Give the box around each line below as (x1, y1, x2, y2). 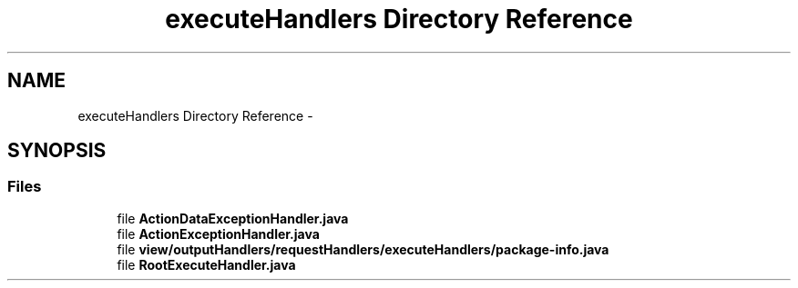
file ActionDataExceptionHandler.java (117, 210, 349, 226)
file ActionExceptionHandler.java (117, 225, 320, 242)
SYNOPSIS (7, 139, 107, 163)
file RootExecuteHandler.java (117, 256, 296, 273)
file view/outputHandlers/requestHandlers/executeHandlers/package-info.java (117, 241, 609, 257)
